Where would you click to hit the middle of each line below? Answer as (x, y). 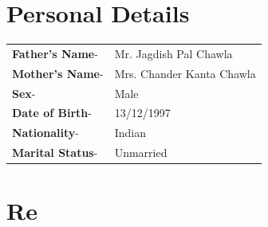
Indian (130, 133)
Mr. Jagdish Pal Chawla (173, 53)
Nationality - (45, 133)
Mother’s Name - (58, 73)
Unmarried (141, 153)
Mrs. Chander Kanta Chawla (185, 73)
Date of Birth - (52, 113)
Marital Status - (55, 153)
